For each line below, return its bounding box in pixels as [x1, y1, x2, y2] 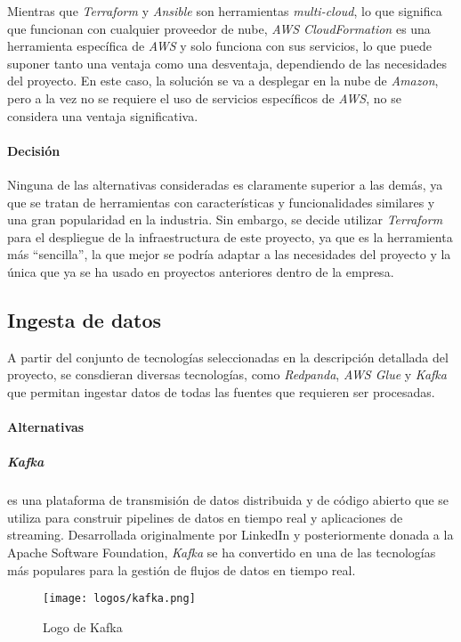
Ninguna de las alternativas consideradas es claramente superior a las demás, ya [7, 175, 443, 193]
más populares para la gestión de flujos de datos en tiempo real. [7, 560, 356, 579]
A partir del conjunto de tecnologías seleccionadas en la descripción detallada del [7, 347, 449, 366]
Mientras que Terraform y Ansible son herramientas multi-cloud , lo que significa [7, 2, 442, 20]
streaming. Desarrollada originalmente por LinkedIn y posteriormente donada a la [7, 525, 454, 544]
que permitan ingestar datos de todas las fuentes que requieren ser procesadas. [7, 382, 435, 401]
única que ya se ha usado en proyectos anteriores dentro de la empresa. [7, 262, 394, 280]
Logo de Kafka [43, 617, 123, 636]
